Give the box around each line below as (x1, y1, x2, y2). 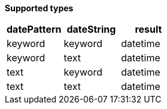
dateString (66, 23, 116, 35)
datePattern (7, 23, 62, 35)
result (135, 23, 162, 35)
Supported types (5, 3, 74, 13)
